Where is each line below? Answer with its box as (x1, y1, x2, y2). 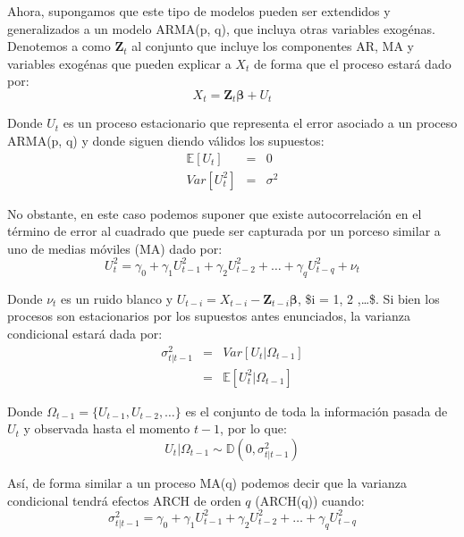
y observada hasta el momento (23, 419, 190, 438)
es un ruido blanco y (61, 289, 173, 307)
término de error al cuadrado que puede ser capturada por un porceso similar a (7, 222, 441, 240)
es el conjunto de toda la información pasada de (185, 401, 448, 420)
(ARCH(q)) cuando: (255, 491, 365, 509)
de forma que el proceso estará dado (253, 54, 451, 72)
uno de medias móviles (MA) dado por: (7, 239, 223, 257)
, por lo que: (220, 419, 287, 438)
